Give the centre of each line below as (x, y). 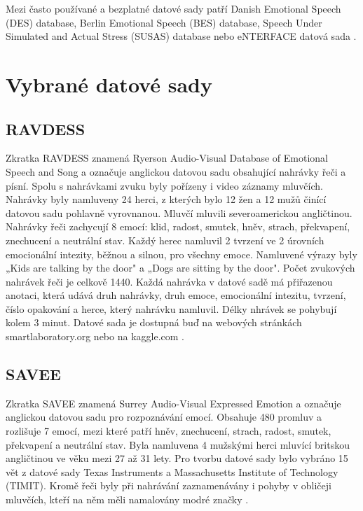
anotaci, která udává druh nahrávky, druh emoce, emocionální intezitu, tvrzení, (176, 295)
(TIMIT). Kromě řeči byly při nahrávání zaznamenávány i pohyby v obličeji (169, 485)
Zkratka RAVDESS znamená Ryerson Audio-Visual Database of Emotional (167, 158)
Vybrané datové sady (109, 84)
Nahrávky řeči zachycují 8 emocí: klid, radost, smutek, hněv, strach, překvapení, (178, 226)
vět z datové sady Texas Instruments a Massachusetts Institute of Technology (172, 471)
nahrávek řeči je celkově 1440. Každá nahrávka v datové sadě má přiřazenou (169, 281)
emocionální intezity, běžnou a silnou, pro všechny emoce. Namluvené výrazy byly (181, 254)
